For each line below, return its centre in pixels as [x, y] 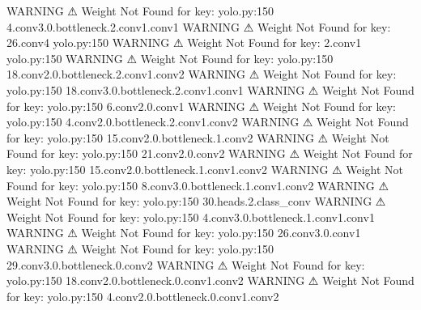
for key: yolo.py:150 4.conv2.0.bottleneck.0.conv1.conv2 [143, 296]
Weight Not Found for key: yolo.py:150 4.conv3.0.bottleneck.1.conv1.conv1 [191, 217]
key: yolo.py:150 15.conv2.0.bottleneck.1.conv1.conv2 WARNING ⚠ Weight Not [205, 169]
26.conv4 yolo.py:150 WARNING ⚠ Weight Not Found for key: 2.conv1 [184, 42]
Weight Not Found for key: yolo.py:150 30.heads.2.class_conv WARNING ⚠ [196, 201]
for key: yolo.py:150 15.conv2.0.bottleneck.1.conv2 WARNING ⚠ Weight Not [198, 137]
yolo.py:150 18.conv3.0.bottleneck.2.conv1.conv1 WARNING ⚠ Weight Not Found [210, 89]
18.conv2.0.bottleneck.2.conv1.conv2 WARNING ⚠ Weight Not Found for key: [202, 74]
